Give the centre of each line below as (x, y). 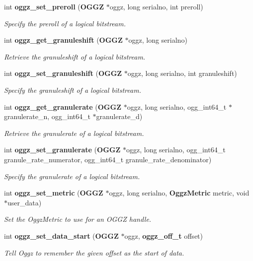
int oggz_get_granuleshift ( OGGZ (63, 40)
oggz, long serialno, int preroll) (156, 6)
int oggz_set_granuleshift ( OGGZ (63, 73)
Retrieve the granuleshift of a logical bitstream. (75, 56)
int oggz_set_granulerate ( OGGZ (62, 150)
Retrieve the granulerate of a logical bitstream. (74, 133)
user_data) (25, 202)
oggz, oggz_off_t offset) (164, 235)
